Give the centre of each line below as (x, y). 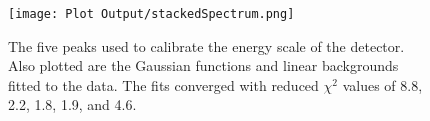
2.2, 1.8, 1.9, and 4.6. (72, 104)
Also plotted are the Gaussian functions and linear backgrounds (203, 65)
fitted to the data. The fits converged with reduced (163, 84)
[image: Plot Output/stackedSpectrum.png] (151, 14)
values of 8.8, (382, 84)
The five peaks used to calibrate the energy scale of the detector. (206, 45)
